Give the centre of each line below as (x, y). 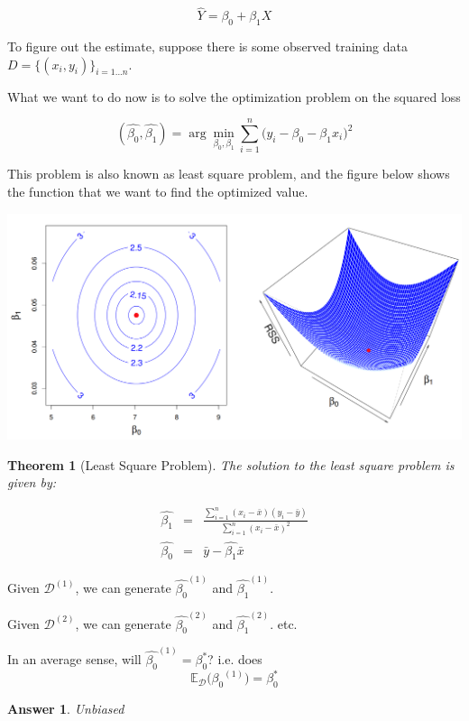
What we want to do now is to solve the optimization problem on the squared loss (234, 96)
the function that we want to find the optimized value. (158, 191)
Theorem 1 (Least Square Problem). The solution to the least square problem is (231, 464)
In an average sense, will (74, 659)
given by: (32, 482)
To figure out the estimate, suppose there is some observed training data (207, 46)
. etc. (284, 623)
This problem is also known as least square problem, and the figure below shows (229, 174)
